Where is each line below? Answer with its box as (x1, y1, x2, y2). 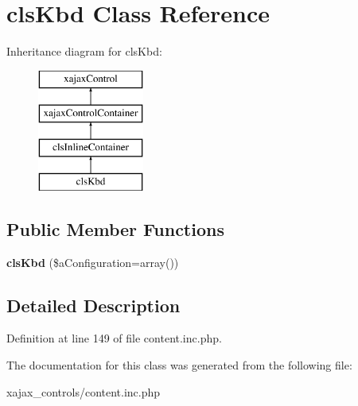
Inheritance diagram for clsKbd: (6, 43, 162, 60)
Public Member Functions (6, 216, 224, 241)
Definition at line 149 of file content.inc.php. (6, 330, 222, 346)
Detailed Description (6, 292, 181, 317)
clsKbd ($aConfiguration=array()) (6, 253, 179, 270)
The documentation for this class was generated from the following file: (6, 357, 352, 373)
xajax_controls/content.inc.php (6, 383, 161, 400)
